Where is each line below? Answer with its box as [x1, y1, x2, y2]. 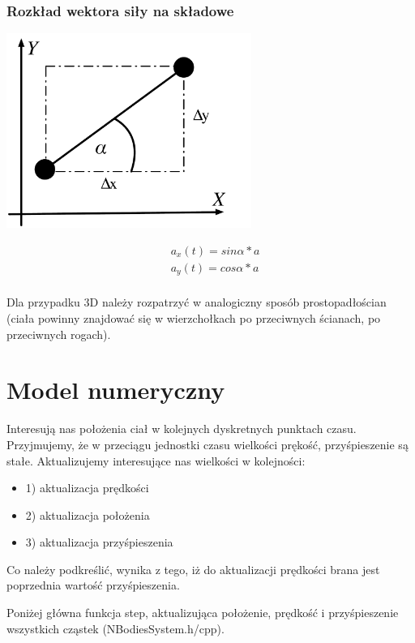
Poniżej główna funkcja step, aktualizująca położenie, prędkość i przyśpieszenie [6, 604, 399, 621]
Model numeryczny [6, 373, 225, 406]
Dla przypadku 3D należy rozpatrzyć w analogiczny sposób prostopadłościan [6, 294, 387, 311]
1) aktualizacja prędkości [25, 479, 149, 496]
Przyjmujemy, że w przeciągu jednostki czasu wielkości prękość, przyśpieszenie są [6, 435, 409, 452]
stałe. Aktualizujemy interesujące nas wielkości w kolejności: [6, 452, 306, 469]
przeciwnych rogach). [6, 325, 111, 342]
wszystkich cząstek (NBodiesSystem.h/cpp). [6, 619, 225, 637]
